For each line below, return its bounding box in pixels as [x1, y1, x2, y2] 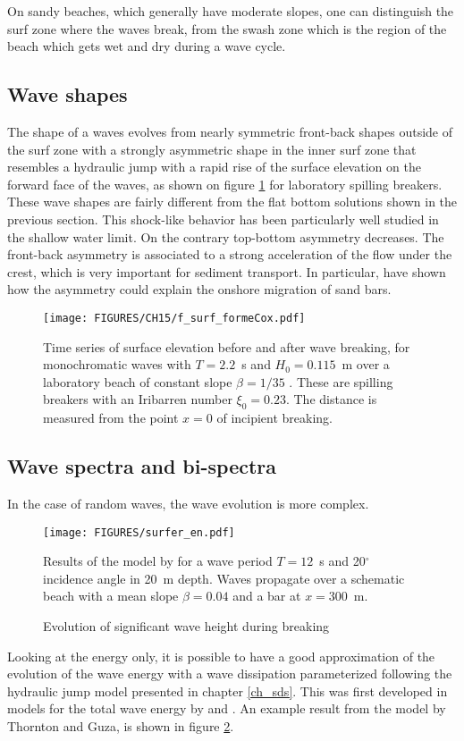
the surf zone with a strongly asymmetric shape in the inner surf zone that [7, 139, 417, 158]
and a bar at [232, 586, 301, 605]
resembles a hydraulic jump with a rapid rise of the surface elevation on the [7, 157, 421, 176]
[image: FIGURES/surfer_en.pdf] [43, 526, 235, 539]
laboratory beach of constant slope [43, 372, 232, 391]
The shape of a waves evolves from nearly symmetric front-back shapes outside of [7, 122, 453, 140]
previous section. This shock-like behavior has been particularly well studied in [7, 209, 439, 228]
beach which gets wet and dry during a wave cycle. [7, 37, 286, 55]
